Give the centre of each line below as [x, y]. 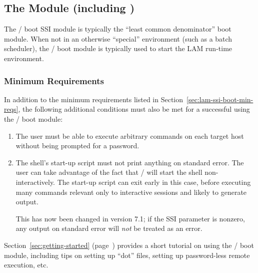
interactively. [35, 182]
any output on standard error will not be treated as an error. [109, 228]
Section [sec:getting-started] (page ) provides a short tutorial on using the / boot [129, 245]
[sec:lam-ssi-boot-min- [220, 99]
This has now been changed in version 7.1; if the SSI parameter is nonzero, [130, 218]
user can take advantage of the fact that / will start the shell [109, 172]
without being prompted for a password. [77, 146]
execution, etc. [26, 265]
